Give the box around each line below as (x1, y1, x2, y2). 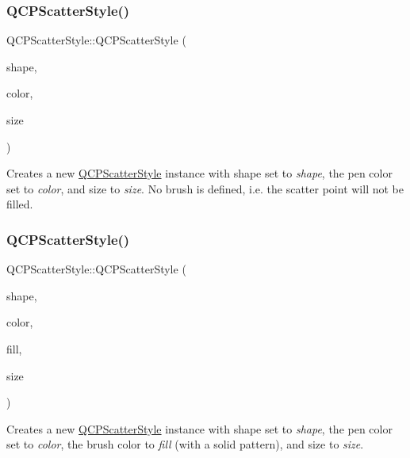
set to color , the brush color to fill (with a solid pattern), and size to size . (6, 436, 364, 452)
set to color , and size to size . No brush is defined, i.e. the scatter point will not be (6, 180, 404, 197)
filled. (6, 196, 33, 212)
